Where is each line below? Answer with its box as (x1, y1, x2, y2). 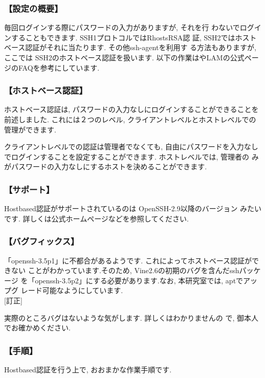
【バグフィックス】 (4, 235, 79, 248)
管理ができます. (4, 124, 56, 135)
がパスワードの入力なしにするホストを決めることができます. (4, 161, 207, 172)
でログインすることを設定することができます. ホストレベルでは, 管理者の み (4, 151, 259, 162)
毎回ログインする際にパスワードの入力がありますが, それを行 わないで (4, 22, 240, 33)
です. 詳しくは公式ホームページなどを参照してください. (4, 213, 189, 224)
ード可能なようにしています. (28, 285, 123, 296)
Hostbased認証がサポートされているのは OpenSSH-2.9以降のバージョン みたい (4, 203, 262, 214)
